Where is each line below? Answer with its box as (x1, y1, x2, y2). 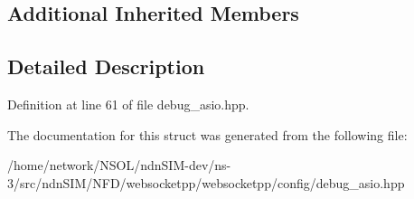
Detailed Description (7, 52, 205, 81)
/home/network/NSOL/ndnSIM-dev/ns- (7, 156, 231, 175)
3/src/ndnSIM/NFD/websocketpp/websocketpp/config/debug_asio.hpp (7, 173, 405, 192)
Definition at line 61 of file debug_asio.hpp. (7, 94, 249, 113)
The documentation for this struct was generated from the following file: (7, 125, 408, 144)
